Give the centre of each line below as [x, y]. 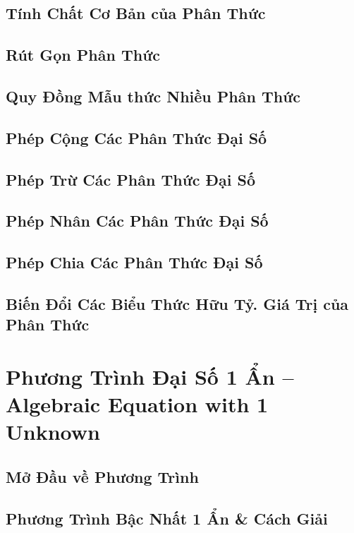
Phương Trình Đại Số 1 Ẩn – [150, 376]
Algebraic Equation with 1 [137, 404]
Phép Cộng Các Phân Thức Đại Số [136, 137]
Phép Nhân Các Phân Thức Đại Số [137, 221]
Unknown [53, 432]
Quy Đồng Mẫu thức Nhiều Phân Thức [153, 96]
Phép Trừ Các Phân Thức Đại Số [130, 179]
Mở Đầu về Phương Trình [102, 476]
